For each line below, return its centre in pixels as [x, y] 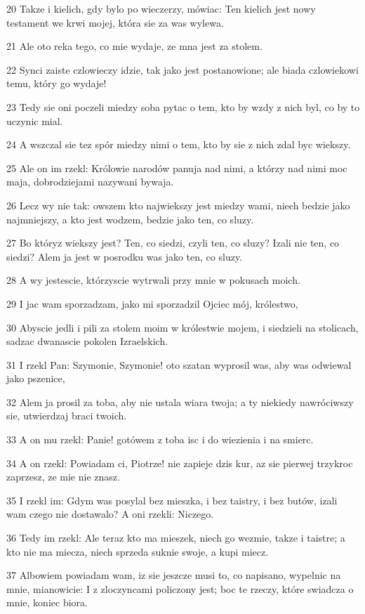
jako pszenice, [36, 378]
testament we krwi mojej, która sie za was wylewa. [115, 22]
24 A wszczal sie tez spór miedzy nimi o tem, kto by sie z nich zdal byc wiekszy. [179, 144]
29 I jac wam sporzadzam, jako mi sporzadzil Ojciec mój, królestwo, [152, 303]
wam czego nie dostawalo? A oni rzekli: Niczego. [110, 514]
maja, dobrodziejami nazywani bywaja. [90, 182]
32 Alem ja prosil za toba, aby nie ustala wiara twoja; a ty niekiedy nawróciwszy [180, 401]
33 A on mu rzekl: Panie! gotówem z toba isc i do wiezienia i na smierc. [160, 439]
